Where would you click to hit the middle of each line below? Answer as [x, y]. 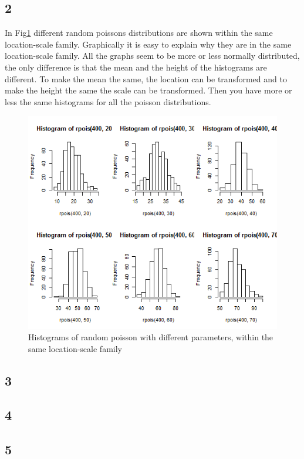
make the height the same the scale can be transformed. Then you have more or [148, 90]
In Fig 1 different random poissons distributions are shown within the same [139, 33]
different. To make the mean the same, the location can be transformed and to [146, 78]
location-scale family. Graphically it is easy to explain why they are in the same [148, 44]
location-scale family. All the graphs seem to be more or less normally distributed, [152, 56]
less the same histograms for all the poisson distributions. [108, 101]
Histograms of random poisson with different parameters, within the [151, 337]
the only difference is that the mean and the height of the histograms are [136, 67]
